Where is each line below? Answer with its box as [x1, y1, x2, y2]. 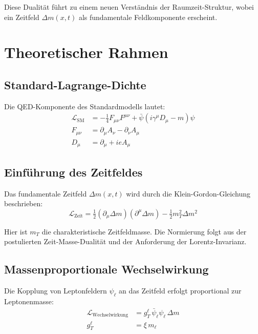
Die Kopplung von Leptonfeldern [4, 285, 107, 296]
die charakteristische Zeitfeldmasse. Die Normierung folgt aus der [41, 226, 247, 237]
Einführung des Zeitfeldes [4, 164, 143, 180]
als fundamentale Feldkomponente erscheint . [78, 11, 218, 22]
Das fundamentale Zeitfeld [4, 188, 87, 199]
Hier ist [4, 226, 28, 237]
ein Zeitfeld [4, 11, 39, 22]
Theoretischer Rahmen [4, 42, 168, 63]
